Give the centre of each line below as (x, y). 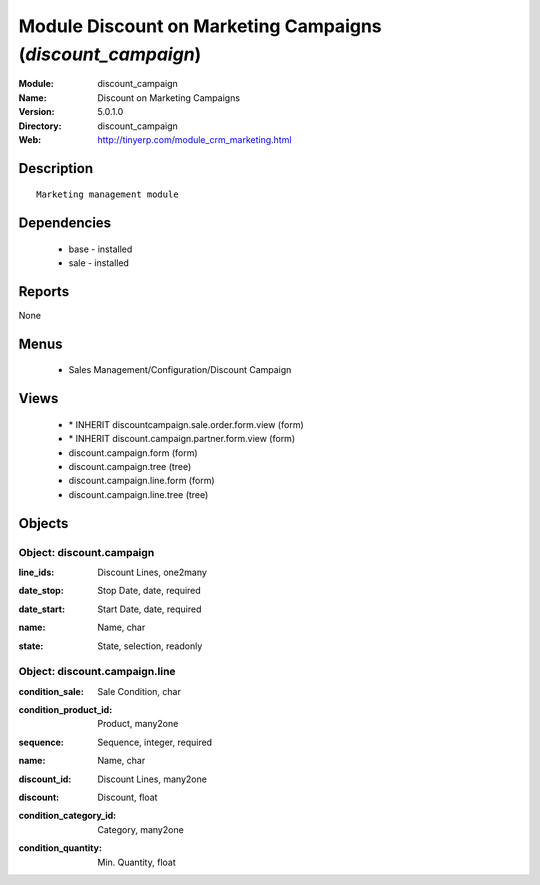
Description (56, 168)
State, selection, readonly (150, 646)
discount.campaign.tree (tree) (130, 466)
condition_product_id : (65, 710)
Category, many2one (140, 829)
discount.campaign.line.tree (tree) (138, 494)
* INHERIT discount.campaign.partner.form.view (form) (181, 439)
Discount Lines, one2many (152, 572)
